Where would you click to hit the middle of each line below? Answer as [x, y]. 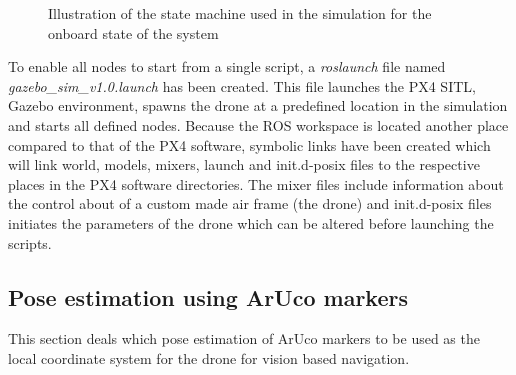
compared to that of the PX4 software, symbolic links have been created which [249, 144]
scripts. [30, 242]
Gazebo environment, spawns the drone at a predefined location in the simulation [258, 105]
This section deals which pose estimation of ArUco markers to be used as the [244, 338]
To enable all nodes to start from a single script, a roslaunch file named [227, 66]
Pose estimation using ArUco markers [208, 296]
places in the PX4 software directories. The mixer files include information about [256, 183]
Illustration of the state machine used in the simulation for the [240, 13]
